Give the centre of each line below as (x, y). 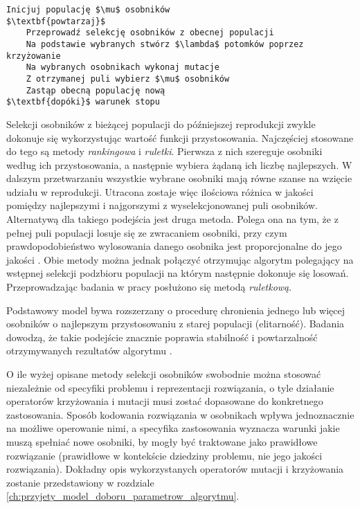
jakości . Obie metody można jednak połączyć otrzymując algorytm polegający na (180, 259)
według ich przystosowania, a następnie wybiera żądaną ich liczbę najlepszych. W (179, 164)
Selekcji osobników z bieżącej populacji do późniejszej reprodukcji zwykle (161, 124)
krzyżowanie (34, 56)
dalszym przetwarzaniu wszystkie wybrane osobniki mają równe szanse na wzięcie (179, 178)
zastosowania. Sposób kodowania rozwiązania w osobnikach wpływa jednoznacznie (180, 414)
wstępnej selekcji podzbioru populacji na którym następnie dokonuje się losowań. (178, 273)
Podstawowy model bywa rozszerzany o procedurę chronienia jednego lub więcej (175, 310)
